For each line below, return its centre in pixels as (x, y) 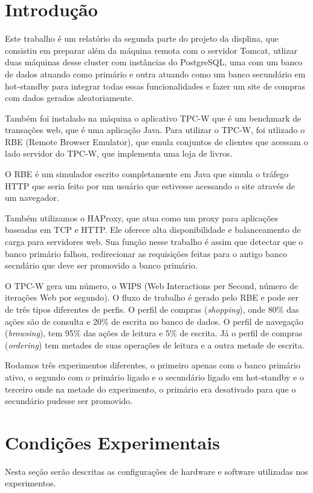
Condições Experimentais (112, 442)
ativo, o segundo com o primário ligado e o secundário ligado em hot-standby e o (154, 377)
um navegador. (32, 198)
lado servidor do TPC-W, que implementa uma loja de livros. (119, 153)
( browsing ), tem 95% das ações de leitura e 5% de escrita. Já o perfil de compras (154, 333)
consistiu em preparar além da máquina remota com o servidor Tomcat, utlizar (151, 50)
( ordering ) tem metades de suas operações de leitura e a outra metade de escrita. (155, 344)
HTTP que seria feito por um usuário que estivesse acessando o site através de (150, 185)
